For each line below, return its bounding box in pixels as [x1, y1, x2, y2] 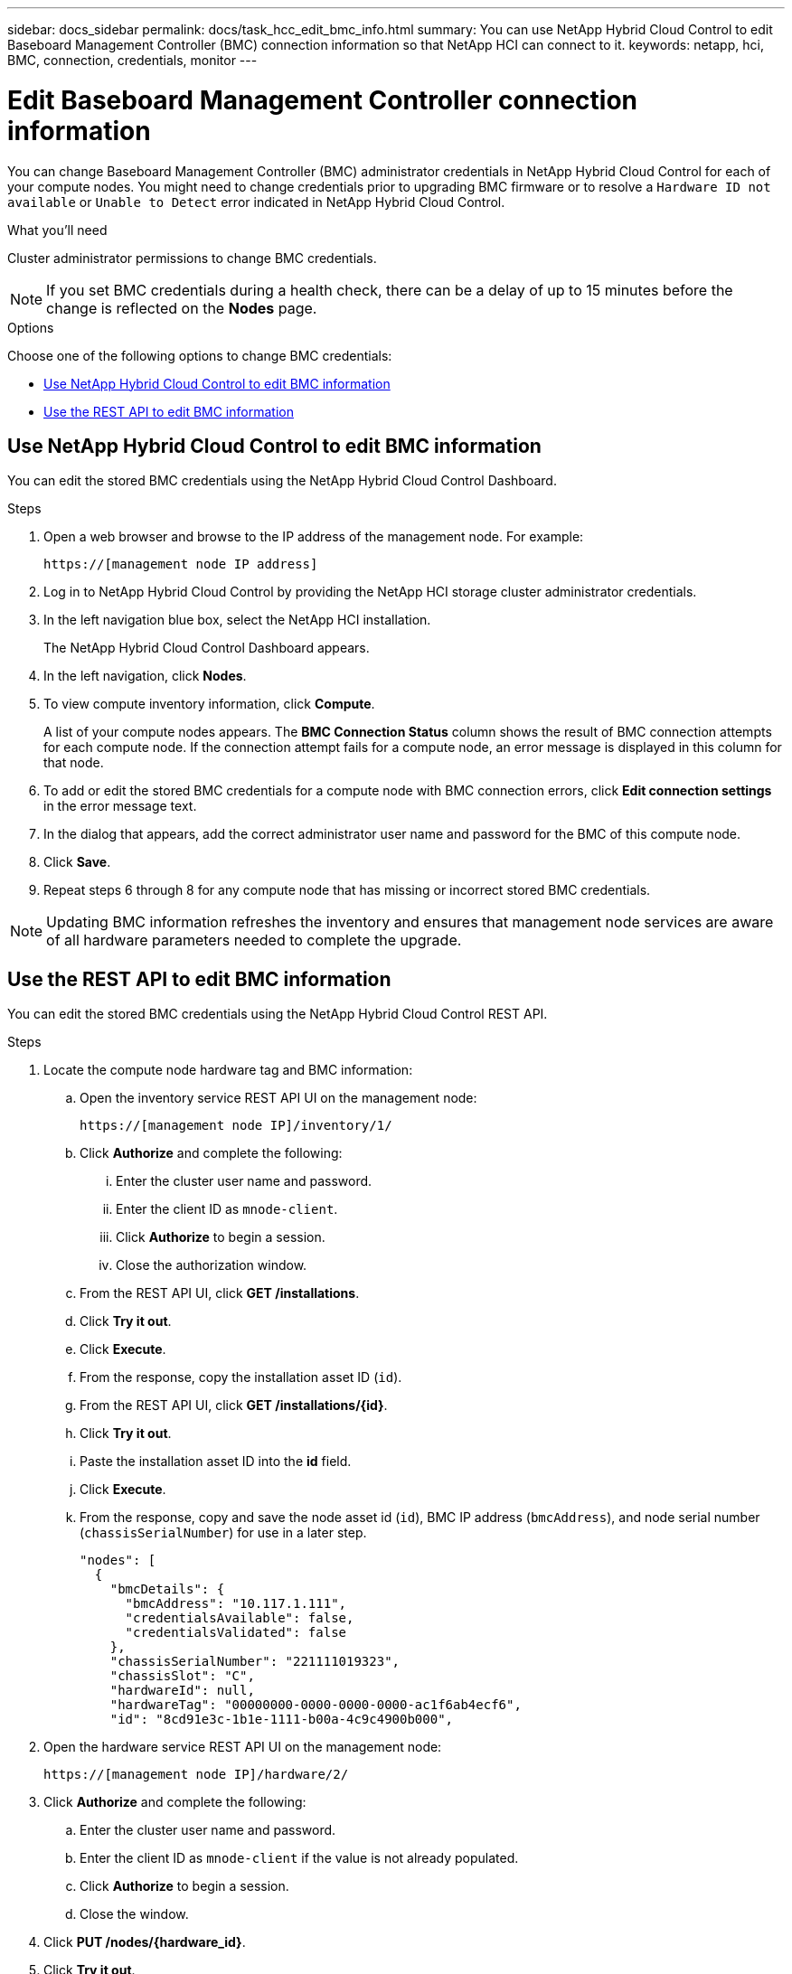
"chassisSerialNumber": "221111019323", [109, 1654, 401, 1669]
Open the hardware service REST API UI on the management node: [43, 1739, 442, 1755]
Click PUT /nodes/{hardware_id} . [43, 1934, 246, 1950]
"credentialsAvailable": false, [125, 1611, 354, 1626]
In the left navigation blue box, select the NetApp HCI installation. [43, 612, 431, 628]
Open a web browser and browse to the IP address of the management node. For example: [43, 529, 584, 545]
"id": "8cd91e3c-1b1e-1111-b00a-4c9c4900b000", [109, 1712, 454, 1727]
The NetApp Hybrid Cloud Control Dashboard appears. [43, 640, 370, 656]
